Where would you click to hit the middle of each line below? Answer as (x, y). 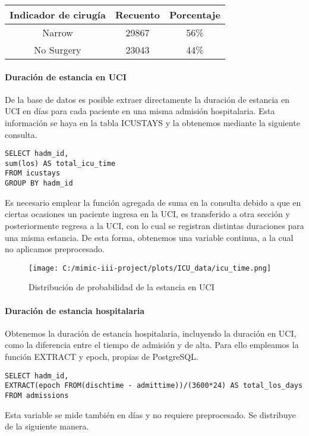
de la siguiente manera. (47, 426)
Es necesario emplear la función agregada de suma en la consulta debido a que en (153, 202)
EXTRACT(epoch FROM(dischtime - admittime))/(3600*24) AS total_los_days (154, 386)
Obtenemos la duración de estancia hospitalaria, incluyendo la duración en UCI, (151, 333)
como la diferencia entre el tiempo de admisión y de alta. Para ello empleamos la (152, 345)
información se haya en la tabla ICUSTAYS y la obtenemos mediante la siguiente (152, 122)
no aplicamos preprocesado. (55, 249)
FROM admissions (37, 395)
